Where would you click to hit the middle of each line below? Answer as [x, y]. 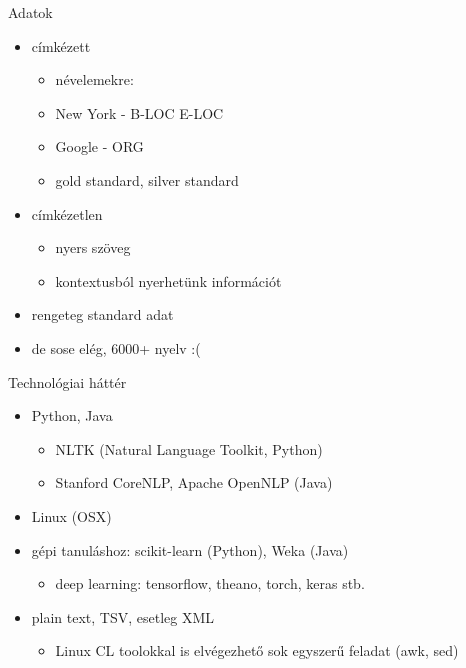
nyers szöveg [93, 247]
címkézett [61, 45]
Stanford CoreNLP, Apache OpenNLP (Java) [194, 482]
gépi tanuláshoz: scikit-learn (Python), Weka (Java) [190, 549]
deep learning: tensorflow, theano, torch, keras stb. [210, 583]
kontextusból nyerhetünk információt [168, 280]
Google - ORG [99, 146]
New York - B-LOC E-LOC [139, 112]
